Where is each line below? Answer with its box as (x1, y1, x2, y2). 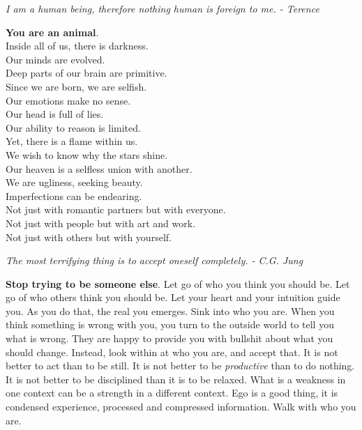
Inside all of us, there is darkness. (6, 38, 149, 53)
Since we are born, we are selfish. (6, 79, 147, 93)
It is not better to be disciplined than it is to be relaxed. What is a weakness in (6, 371, 346, 386)
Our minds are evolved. (6, 52, 105, 66)
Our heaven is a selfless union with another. (6, 161, 193, 176)
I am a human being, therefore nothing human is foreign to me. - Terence (6, 1, 319, 15)
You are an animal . (6, 24, 99, 39)
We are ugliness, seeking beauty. (6, 175, 143, 190)
